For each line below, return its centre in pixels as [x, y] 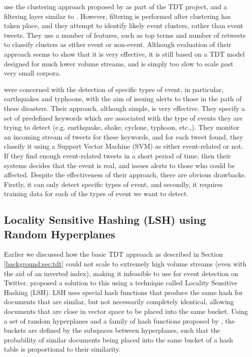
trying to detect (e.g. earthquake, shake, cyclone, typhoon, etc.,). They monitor [122, 127]
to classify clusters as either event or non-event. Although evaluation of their [118, 44]
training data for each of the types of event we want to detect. [96, 194]
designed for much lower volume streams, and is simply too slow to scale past [119, 63]
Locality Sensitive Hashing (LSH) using [105, 220]
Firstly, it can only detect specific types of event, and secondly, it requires [113, 184]
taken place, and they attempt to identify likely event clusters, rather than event [124, 25]
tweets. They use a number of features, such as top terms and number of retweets [125, 35]
